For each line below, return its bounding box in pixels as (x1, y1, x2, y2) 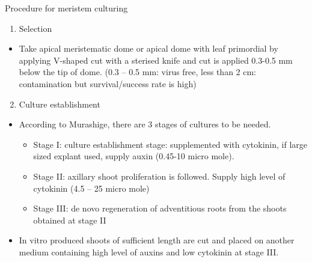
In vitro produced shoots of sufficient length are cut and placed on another (19, 234, 295, 246)
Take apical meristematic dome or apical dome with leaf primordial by (19, 42, 278, 55)
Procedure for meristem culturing (5, 2, 128, 14)
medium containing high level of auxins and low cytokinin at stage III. (19, 245, 279, 258)
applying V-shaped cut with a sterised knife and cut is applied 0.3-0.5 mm (19, 53, 293, 66)
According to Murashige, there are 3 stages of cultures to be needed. (19, 118, 271, 130)
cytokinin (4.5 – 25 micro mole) (33, 181, 150, 194)
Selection (19, 22, 52, 34)
